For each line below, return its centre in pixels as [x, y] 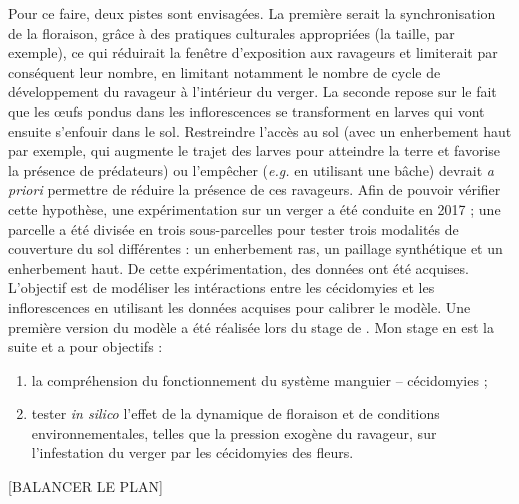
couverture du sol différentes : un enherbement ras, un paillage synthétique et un [255, 248]
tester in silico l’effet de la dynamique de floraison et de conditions [235, 413]
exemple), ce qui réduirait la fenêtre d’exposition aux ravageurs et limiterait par [253, 52]
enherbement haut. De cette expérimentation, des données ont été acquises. [238, 267]
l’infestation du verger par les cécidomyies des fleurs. [192, 452]
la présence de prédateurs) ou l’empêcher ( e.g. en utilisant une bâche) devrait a [251, 169]
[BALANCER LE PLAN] [85, 486]
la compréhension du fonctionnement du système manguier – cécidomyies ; [259, 379]
